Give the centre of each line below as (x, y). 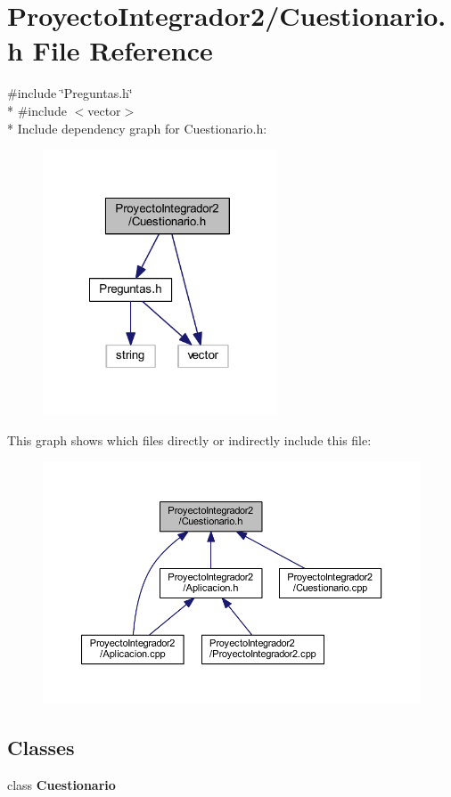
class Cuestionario (61, 784)
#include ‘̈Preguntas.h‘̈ (70, 93)
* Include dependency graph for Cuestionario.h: (137, 128)
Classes (41, 747)
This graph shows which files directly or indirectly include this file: (189, 440)
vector (104, 110)
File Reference (123, 50)
